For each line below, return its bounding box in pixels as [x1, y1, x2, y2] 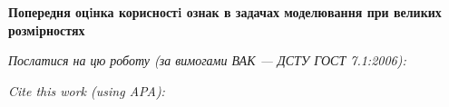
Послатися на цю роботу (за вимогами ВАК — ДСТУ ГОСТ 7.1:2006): [8, 51, 406, 70]
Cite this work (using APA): [8, 81, 165, 100]
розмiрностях [8, 20, 85, 39]
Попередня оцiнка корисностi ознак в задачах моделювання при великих [8, 3, 442, 21]
